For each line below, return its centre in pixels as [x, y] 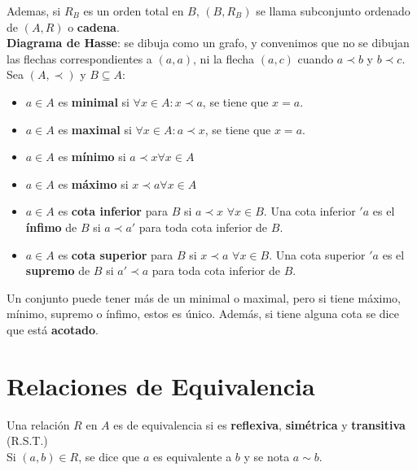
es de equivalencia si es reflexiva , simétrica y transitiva [259, 424]
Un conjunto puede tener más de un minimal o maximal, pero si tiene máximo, [204, 297]
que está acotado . [53, 329]
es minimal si [94, 101]
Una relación [38, 424]
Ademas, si [34, 11]
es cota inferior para [113, 211]
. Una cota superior [317, 254]
